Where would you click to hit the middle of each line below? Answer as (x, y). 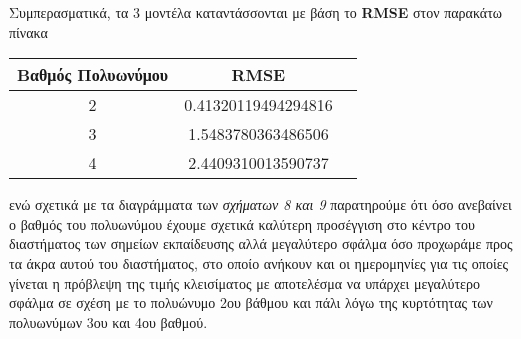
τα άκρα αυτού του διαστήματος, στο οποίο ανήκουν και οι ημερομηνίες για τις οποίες (259, 262)
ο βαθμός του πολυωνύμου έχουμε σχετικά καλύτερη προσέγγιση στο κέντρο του (242, 223)
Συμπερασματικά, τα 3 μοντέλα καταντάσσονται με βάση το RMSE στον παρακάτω (256, 12)
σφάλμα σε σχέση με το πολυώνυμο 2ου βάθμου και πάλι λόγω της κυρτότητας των (251, 302)
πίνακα (28, 31)
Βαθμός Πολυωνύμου (93, 75)
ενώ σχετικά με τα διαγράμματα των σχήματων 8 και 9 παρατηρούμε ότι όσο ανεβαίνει (260, 204)
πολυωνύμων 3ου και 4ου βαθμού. (108, 321)
